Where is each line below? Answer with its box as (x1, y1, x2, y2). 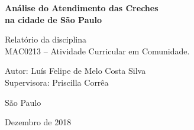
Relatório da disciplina (5, 33, 86, 45)
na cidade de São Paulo (5, 13, 102, 25)
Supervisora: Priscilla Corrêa (5, 76, 109, 88)
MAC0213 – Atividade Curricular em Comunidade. (5, 44, 190, 57)
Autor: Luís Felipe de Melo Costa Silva (5, 64, 146, 77)
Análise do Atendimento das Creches (5, 2, 159, 14)
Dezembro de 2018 (5, 116, 72, 128)
